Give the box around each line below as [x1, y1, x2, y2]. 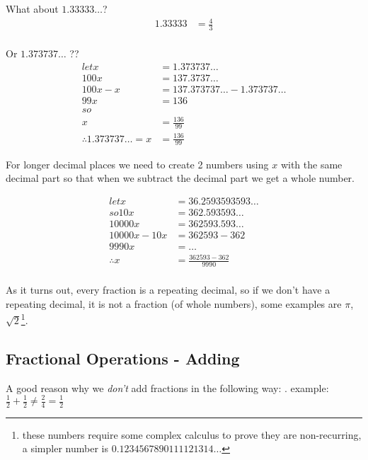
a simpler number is [22, 441, 108, 456]
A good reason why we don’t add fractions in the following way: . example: [6, 380, 329, 395]
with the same [280, 156, 343, 171]
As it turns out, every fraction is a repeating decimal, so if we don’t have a [6, 282, 330, 297]
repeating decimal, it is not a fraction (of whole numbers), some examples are [6, 296, 342, 311]
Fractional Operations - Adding [6, 347, 240, 369]
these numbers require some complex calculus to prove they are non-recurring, [22, 427, 362, 442]
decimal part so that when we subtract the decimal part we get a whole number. [6, 171, 355, 185]
